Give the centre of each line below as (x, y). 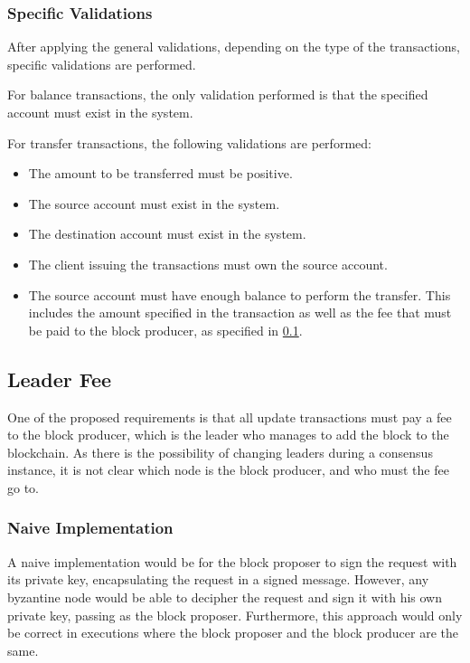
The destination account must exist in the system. (167, 234)
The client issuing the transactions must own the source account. (208, 264)
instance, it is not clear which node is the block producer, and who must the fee (228, 470)
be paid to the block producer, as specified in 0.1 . (165, 330)
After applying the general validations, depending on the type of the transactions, (234, 47)
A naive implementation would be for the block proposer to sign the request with (232, 561)
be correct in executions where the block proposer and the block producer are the (233, 633)
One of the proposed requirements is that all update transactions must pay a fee (230, 417)
